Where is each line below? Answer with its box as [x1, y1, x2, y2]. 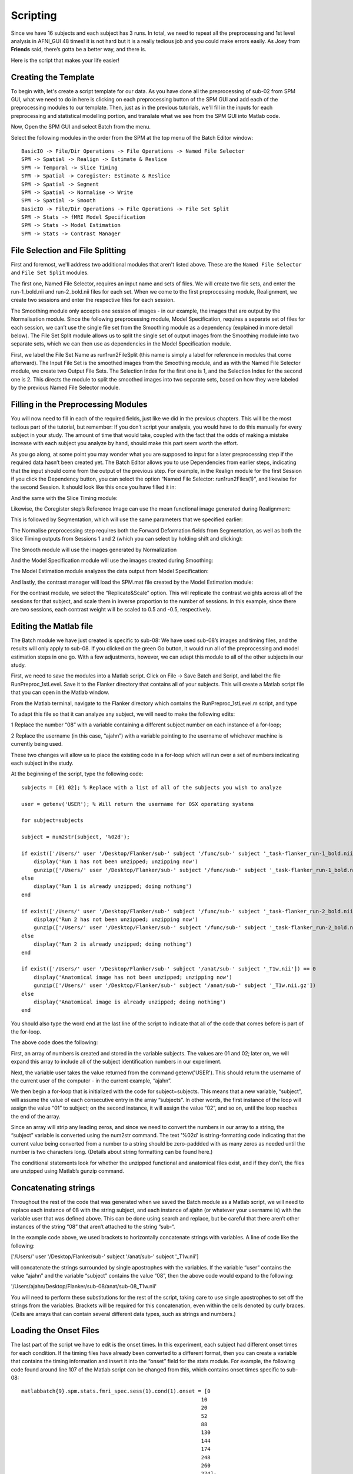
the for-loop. [11, 1028, 42, 1035]
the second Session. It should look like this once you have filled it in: [11, 483, 176, 491]
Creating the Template [11, 72, 95, 82]
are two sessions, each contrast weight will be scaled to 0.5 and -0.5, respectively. [11, 606, 211, 613]
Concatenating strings [11, 1183, 95, 1193]
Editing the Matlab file [11, 621, 94, 631]
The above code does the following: [11, 1039, 98, 1046]
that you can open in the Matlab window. [11, 689, 109, 696]
